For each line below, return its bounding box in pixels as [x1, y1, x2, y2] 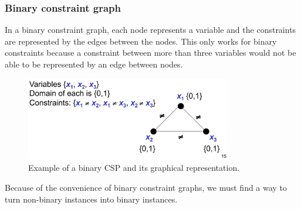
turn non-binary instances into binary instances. [5, 193, 178, 205]
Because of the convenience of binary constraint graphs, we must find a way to [5, 181, 287, 193]
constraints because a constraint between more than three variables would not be [5, 46, 296, 59]
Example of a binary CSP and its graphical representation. [28, 161, 240, 174]
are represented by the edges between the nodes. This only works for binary [5, 35, 277, 47]
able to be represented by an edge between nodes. [5, 58, 183, 70]
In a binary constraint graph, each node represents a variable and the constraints [5, 23, 296, 36]
